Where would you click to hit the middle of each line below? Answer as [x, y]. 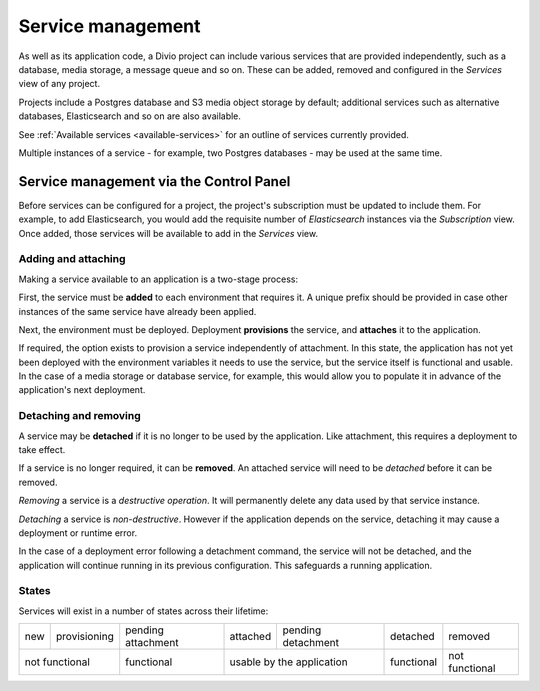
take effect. [42, 449]
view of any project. [59, 84]
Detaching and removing [80, 416]
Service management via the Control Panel [154, 181]
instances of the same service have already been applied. [137, 311]
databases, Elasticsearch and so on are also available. [130, 116]
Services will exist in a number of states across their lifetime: [143, 611]
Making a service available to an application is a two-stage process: [158, 279]
